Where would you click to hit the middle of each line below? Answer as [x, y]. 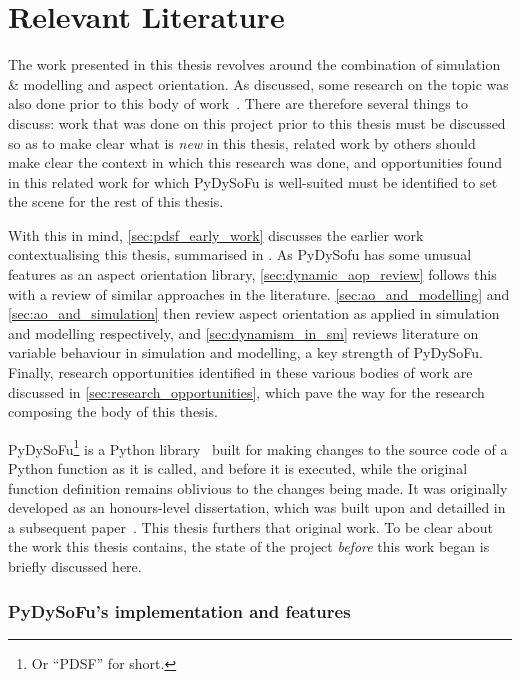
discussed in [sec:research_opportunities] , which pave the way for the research [246, 391]
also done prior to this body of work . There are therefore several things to [238, 103]
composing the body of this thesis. [113, 411]
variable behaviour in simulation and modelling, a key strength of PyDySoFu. [245, 352]
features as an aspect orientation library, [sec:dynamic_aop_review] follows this [252, 274]
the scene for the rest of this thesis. [116, 201]
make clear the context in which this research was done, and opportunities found [255, 162]
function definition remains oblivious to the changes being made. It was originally [258, 487]
